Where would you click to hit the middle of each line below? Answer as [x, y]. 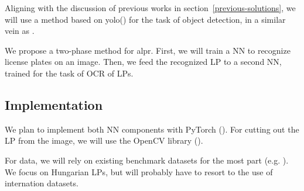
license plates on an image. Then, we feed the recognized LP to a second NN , [143, 62]
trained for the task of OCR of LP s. [69, 73]
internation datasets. [42, 183]
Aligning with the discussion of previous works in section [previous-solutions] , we [150, 8]
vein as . [20, 31]
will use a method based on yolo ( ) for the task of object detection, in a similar [145, 19]
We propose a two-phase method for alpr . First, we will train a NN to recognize [148, 50]
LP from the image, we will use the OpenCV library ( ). [104, 140]
